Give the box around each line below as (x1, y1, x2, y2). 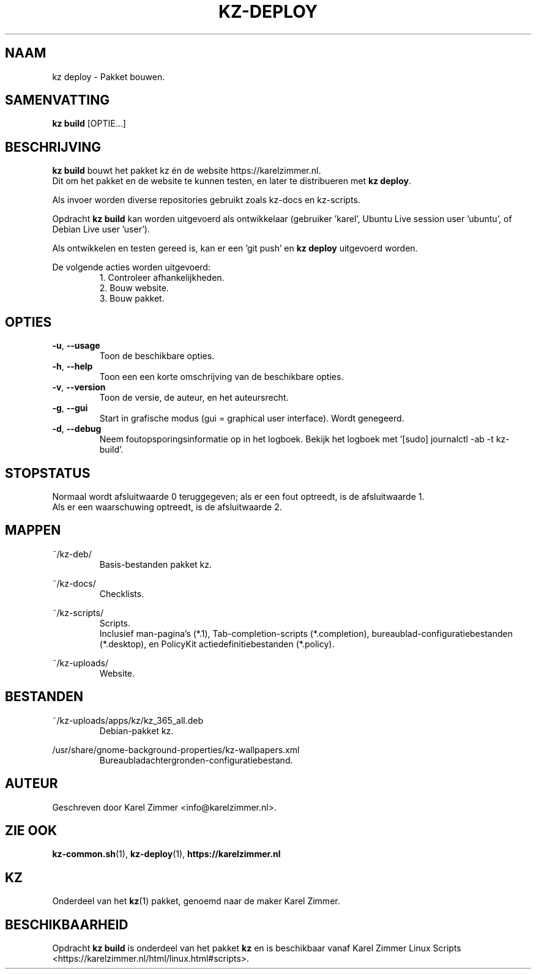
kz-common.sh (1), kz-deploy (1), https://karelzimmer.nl (52, 849, 281, 860)
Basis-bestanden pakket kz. (99, 559, 212, 570)
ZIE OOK (5, 822, 58, 838)
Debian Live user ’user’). (52, 224, 150, 235)
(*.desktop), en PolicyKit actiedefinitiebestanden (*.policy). (99, 638, 335, 649)
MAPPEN (5, 522, 61, 538)
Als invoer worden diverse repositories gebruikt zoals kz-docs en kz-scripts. (52, 195, 360, 206)
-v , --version (52, 382, 106, 393)
